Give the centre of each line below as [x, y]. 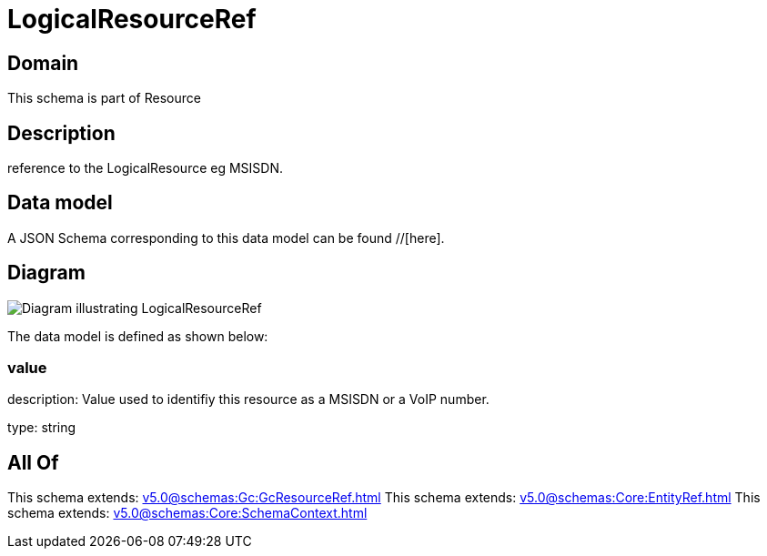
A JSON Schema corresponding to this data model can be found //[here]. [226, 238]
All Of [33, 462]
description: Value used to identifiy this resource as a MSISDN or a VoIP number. [248, 399]
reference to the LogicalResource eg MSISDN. [146, 168]
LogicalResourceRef [132, 19]
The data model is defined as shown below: [138, 336]
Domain [43, 63]
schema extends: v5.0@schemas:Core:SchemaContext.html [187, 513]
